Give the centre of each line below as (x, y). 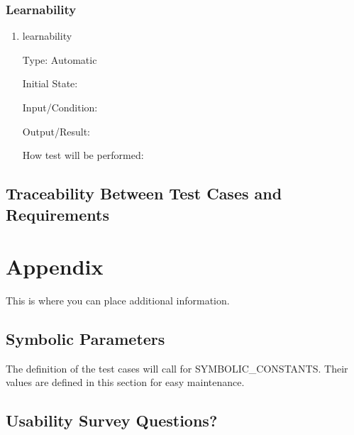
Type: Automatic (60, 59)
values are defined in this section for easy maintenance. (125, 382)
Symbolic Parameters (85, 339)
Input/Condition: (60, 107)
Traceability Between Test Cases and (144, 193)
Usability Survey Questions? (112, 420)
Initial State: (50, 83)
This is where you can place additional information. (118, 301)
